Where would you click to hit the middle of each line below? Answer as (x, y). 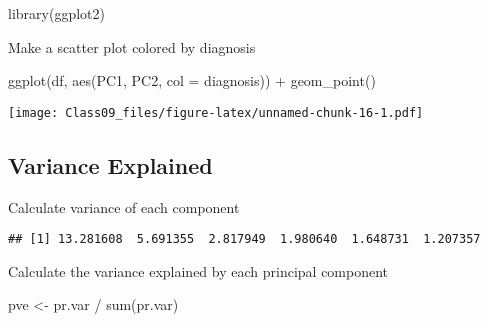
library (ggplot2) (56, 13)
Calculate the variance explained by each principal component (198, 270)
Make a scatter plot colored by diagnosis (132, 46)
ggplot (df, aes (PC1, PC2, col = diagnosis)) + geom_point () (192, 80)
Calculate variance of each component (124, 206)
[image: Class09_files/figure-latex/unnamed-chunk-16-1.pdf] (216, 112)
